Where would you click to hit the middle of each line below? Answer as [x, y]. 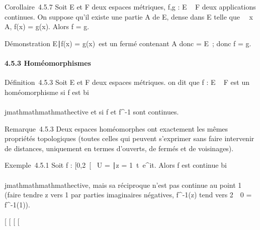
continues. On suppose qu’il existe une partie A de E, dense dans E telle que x [129, 16]
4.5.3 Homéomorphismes [48, 63]
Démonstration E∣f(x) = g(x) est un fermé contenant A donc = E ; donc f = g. [128, 43]
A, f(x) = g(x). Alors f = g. [47, 26]
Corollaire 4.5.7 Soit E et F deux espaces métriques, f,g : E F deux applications [130, 7]
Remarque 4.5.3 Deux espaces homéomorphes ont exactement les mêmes [116, 128]
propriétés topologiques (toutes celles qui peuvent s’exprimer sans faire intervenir [129, 138]
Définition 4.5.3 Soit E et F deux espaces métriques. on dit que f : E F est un [127, 82]
